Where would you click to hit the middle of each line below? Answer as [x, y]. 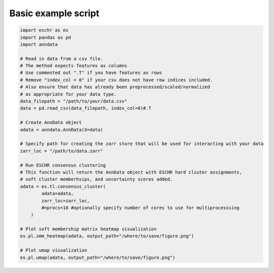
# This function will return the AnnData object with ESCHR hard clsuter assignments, [131, 172]
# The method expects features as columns [74, 66]
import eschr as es [44, 30]
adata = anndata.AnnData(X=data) [62, 130]
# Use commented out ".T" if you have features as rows [91, 73]
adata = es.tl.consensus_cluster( [63, 186]
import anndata [39, 44]
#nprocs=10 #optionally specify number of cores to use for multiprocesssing [140, 208]
